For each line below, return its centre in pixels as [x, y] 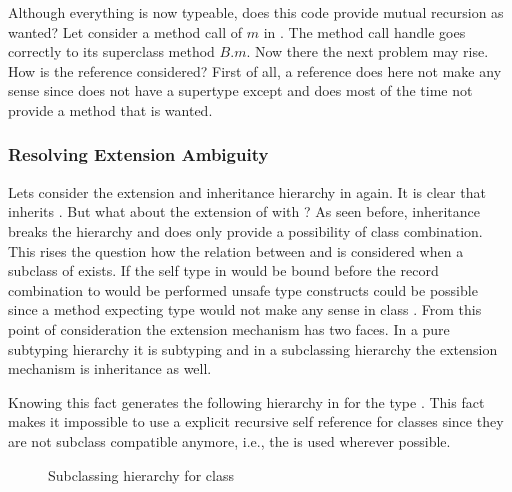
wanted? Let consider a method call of [125, 31]
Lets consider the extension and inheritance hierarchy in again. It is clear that [247, 191]
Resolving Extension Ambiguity [138, 154]
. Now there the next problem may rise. [367, 51]
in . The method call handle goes [364, 31]
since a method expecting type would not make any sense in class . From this [245, 309]
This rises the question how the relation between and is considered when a [236, 250]
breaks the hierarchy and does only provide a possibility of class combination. [245, 230]
